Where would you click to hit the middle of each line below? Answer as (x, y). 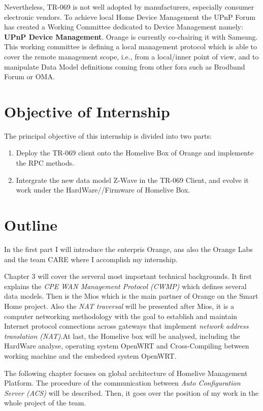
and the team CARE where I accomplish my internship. (91, 259)
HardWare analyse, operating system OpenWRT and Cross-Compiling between (127, 346)
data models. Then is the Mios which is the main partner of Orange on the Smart (131, 296)
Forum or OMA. (29, 76)
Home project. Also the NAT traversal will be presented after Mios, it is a (119, 306)
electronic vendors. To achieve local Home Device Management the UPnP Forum (130, 17)
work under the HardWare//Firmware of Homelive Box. (103, 190)
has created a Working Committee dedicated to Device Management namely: (124, 27)
